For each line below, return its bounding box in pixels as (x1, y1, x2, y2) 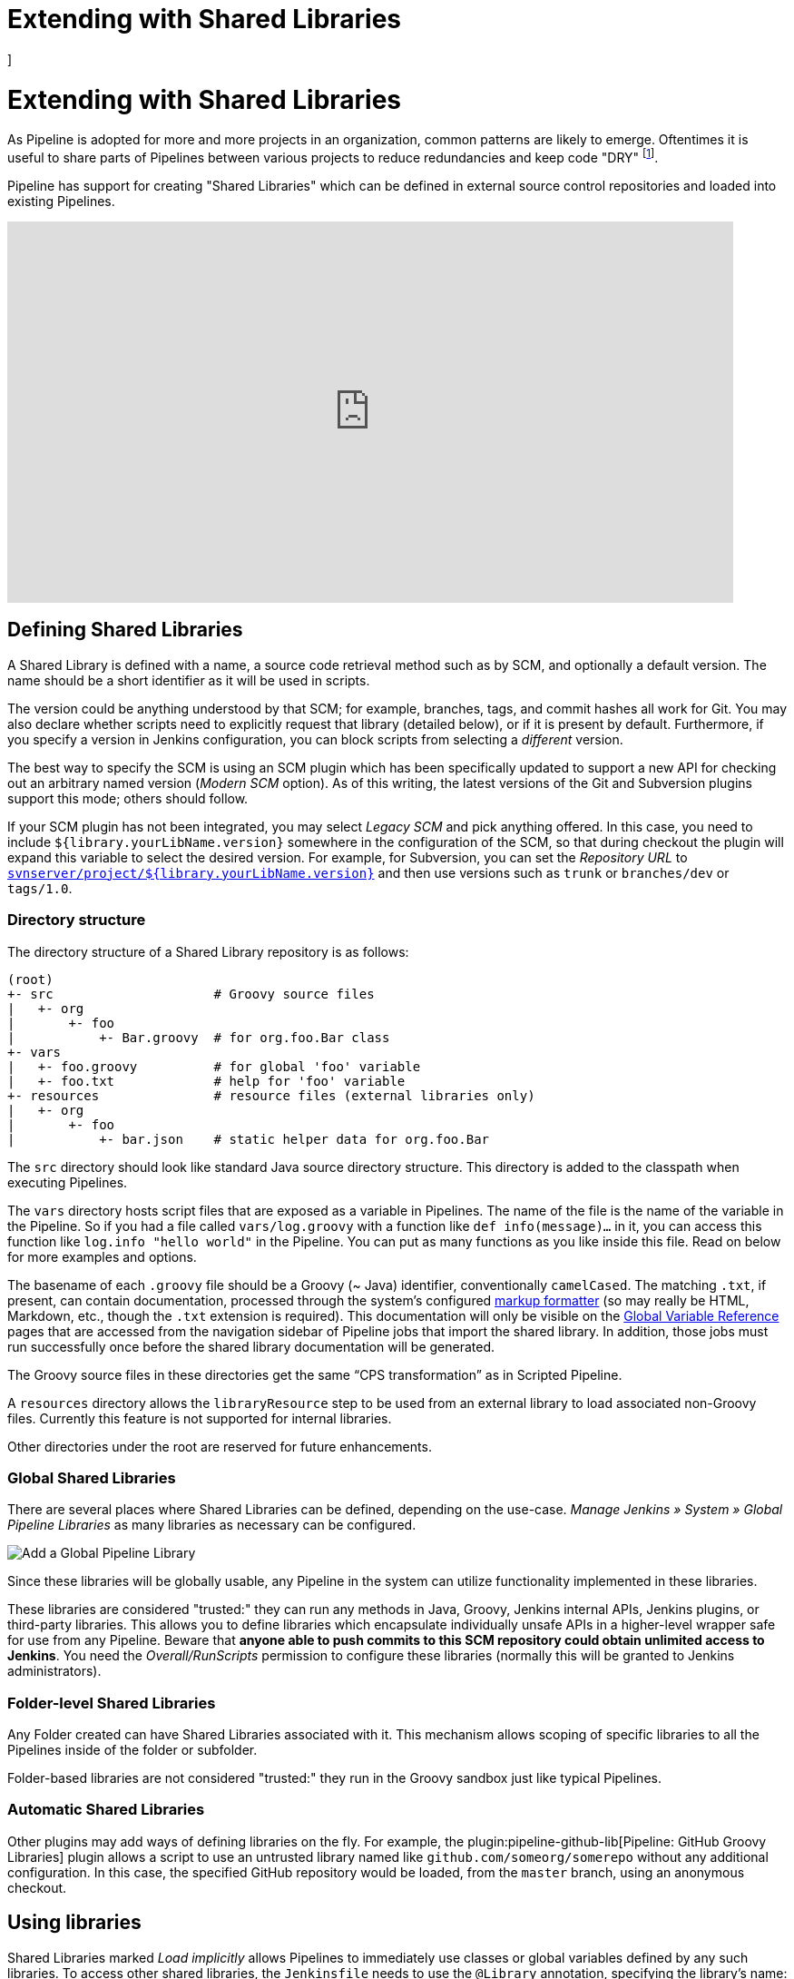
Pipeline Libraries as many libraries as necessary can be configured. (7, 1517, 417, 1533)
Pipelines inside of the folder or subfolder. (7, 1742, 258, 1757)
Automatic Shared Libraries (7, 1800, 205, 1819)
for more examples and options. (7, 1248, 197, 1265)
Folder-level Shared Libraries (7, 1693, 216, 1712)
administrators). (7, 1663, 102, 1679)
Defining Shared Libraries (7, 618, 243, 642)
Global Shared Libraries (7, 1468, 176, 1487)
